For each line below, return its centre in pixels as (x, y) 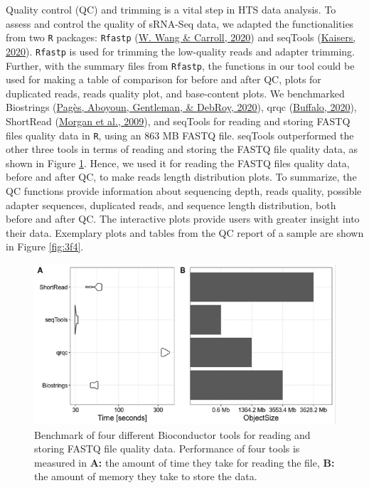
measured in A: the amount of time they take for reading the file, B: (184, 462)
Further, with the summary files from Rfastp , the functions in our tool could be (180, 65)
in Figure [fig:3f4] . (45, 246)
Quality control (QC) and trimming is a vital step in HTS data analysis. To (171, 9)
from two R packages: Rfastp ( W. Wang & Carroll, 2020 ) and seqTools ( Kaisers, (181, 37)
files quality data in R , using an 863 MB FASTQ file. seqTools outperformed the (180, 135)
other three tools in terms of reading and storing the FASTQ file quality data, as (182, 149)
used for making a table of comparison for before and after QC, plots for (164, 79)
